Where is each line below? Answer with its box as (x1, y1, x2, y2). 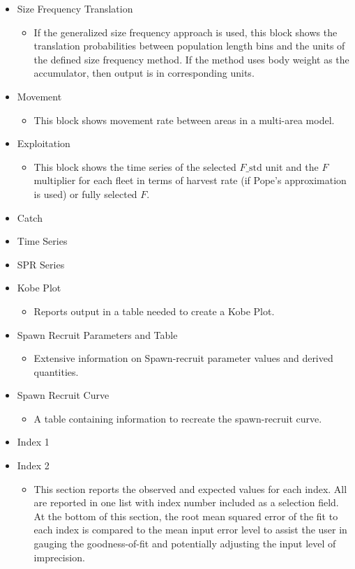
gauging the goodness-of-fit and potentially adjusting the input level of (33, 536, 336, 551)
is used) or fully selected (33, 186, 137, 201)
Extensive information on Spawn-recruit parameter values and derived (33, 351, 333, 365)
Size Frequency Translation (17, 1, 133, 15)
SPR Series (17, 257, 65, 271)
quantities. (33, 364, 79, 379)
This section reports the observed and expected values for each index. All (33, 481, 347, 496)
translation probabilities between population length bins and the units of (33, 38, 345, 53)
